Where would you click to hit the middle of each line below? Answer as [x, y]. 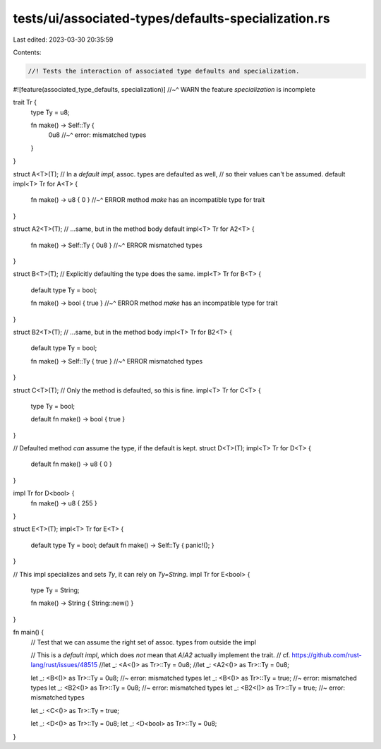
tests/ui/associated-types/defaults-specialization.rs [172, 18]
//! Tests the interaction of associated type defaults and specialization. [164, 71]
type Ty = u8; [50, 112]
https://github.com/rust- [327, 655]
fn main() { [29, 633]
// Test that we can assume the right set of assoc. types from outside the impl [144, 642]
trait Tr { [25, 102]
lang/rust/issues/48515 [64, 665]
